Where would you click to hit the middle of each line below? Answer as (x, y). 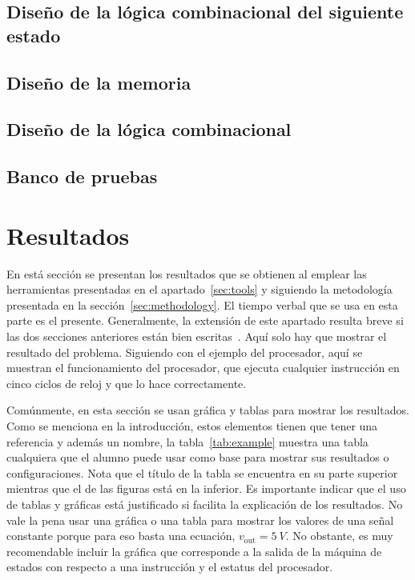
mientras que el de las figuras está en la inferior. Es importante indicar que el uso (206, 488)
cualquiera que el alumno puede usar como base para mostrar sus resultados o (198, 457)
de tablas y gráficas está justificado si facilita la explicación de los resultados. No (205, 504)
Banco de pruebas (82, 176)
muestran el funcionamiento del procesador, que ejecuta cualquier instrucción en (203, 368)
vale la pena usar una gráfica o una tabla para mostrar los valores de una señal (200, 520)
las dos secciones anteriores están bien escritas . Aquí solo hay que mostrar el (197, 336)
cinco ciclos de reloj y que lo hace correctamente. (127, 383)
